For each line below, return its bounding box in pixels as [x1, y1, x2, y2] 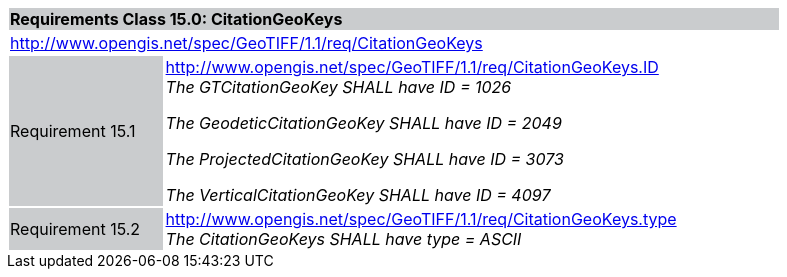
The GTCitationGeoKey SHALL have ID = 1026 [165, 77, 512, 97]
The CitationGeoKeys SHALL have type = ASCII [165, 229, 522, 249]
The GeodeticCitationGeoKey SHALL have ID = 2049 [165, 113, 562, 133]
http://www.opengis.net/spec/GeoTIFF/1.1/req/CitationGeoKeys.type [165, 209, 677, 229]
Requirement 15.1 [10, 121, 136, 141]
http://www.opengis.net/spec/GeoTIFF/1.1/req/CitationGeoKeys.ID [165, 57, 659, 77]
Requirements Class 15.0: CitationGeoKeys [10, 9, 343, 29]
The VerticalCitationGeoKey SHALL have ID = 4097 [165, 185, 551, 205]
